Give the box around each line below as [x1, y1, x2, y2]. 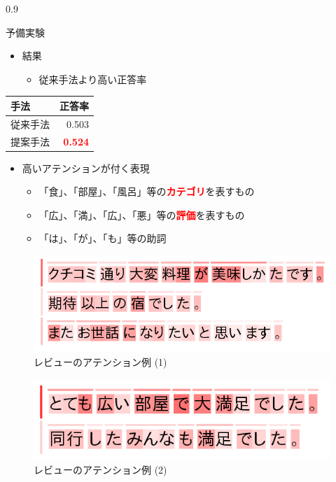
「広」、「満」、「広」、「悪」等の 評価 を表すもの [38, 207, 245, 222]
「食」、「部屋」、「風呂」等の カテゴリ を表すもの [38, 184, 255, 199]
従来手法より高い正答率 [38, 71, 147, 86]
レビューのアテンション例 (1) [34, 354, 167, 369]
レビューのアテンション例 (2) [34, 462, 167, 476]
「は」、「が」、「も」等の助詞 [38, 231, 167, 246]
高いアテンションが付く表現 [22, 160, 150, 175]
